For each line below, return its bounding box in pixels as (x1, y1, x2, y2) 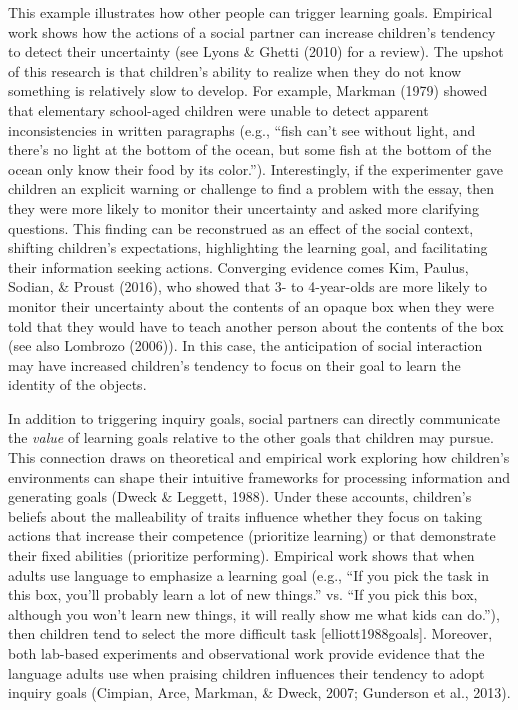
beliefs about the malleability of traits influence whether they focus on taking (8, 505, 483, 526)
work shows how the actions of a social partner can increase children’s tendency (8, 21, 496, 42)
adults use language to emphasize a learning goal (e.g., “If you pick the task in (8, 564, 489, 585)
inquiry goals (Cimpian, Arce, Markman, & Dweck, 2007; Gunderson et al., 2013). (8, 682, 511, 703)
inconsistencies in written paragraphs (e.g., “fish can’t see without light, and (8, 119, 476, 140)
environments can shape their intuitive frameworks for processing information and (8, 466, 510, 487)
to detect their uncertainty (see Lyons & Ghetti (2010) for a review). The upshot (8, 41, 504, 62)
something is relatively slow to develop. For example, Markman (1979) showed (8, 80, 488, 101)
